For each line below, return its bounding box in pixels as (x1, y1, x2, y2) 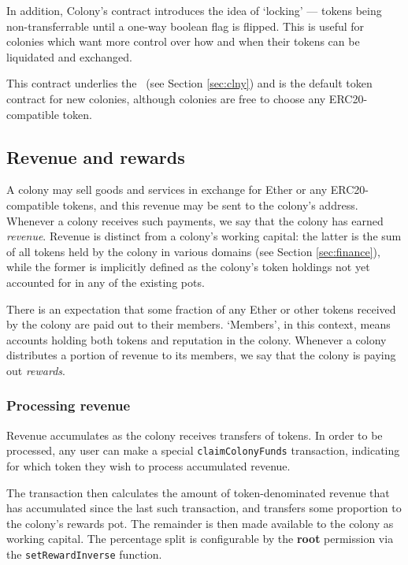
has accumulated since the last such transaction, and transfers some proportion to (6, 500, 402, 516)
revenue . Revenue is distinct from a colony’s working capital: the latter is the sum (6, 228, 402, 244)
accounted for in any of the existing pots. (6, 273, 205, 290)
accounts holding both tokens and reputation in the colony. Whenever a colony (6, 331, 387, 348)
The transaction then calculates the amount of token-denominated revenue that (6, 484, 390, 500)
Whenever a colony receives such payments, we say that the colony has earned (6, 212, 384, 229)
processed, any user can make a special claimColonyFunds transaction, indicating (6, 442, 400, 459)
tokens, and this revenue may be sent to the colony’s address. (62, 196, 358, 213)
